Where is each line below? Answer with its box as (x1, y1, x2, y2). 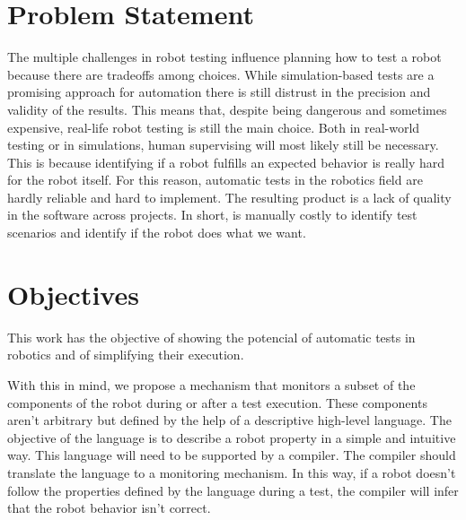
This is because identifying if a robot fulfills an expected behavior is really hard (7, 152, 445, 171)
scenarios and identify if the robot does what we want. (7, 223, 306, 242)
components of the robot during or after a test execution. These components (7, 393, 427, 412)
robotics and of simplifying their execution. (7, 345, 244, 364)
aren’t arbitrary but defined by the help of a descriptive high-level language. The (7, 411, 452, 429)
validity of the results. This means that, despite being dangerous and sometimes (7, 100, 447, 118)
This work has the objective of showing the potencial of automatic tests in (7, 327, 416, 346)
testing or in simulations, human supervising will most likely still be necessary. (7, 135, 439, 154)
